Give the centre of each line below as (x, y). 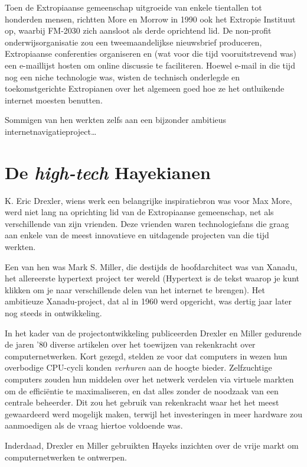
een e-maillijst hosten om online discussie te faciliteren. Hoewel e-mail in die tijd (150, 65)
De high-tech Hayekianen (108, 172)
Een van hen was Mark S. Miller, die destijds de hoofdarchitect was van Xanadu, (151, 266)
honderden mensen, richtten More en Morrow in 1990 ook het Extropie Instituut (150, 19)
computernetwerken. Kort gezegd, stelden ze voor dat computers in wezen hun (146, 356)
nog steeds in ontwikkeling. (53, 313)
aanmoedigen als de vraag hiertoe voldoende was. (94, 425)
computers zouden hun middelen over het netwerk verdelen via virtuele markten (149, 379)
